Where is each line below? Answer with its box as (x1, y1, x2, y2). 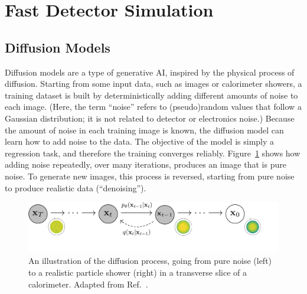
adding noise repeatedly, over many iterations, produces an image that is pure (5, 158, 286, 171)
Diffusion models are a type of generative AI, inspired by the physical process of (5, 66, 295, 78)
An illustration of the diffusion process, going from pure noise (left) (28, 254, 272, 267)
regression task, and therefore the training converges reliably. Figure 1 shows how (5, 146, 301, 159)
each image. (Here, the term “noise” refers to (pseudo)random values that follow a (5, 100, 302, 113)
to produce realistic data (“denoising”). (5, 181, 146, 194)
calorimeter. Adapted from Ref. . (28, 277, 148, 290)
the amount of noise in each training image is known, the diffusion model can (5, 123, 284, 136)
